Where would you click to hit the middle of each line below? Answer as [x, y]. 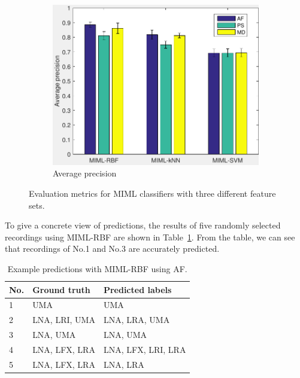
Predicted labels [137, 289]
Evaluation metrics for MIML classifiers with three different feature [152, 193]
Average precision [85, 173]
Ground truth [61, 289]
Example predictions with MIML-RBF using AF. [97, 269]
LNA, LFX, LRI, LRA [145, 349]
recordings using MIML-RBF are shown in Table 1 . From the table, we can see [150, 237]
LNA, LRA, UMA [137, 320]
